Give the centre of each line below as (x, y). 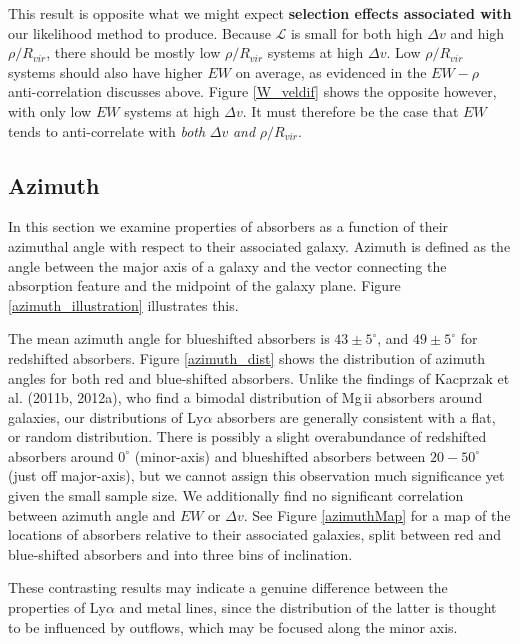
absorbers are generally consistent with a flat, (356, 416)
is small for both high (356, 32)
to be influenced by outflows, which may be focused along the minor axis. (233, 626)
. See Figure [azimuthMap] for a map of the (377, 514)
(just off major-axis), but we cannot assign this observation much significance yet (256, 475)
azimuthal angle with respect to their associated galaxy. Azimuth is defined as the (259, 245)
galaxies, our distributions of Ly (106, 416)
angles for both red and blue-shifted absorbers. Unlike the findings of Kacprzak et (259, 377)
